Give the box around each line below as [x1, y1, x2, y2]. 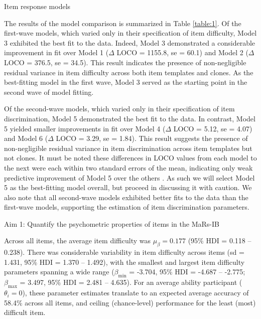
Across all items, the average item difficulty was [4, 235, 151, 246]
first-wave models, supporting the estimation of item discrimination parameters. [4, 202, 249, 212]
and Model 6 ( [4, 133, 48, 143]
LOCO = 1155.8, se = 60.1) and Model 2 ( [116, 47, 248, 58]
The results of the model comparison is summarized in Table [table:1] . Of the [4, 18, 241, 28]
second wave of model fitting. [4, 86, 94, 97]
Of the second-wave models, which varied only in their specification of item [4, 103, 235, 114]
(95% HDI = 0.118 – [188, 235, 251, 246]
